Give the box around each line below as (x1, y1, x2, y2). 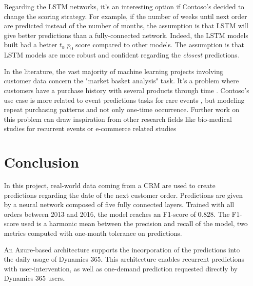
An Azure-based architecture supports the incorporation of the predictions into (4, 244, 240, 254)
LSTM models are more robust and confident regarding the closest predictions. (4, 50, 239, 60)
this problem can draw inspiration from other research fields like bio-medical (4, 114, 232, 124)
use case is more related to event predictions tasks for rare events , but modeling (4, 95, 245, 105)
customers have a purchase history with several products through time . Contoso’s (4, 85, 249, 95)
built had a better (4, 39, 58, 50)
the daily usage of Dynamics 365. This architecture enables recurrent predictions (4, 254, 245, 264)
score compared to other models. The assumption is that (75, 39, 245, 50)
